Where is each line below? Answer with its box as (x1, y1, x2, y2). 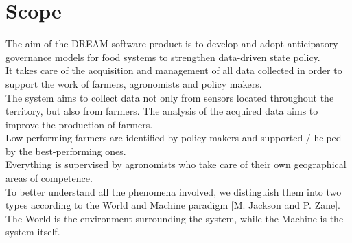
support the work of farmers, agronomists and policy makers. (5, 76, 262, 91)
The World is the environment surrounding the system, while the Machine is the (5, 211, 344, 225)
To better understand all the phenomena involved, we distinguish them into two (5, 184, 342, 198)
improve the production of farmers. (5, 117, 153, 131)
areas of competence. (5, 171, 93, 185)
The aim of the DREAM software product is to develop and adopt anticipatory (5, 36, 338, 51)
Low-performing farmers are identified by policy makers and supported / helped (5, 130, 342, 145)
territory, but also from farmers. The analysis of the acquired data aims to (5, 104, 318, 118)
